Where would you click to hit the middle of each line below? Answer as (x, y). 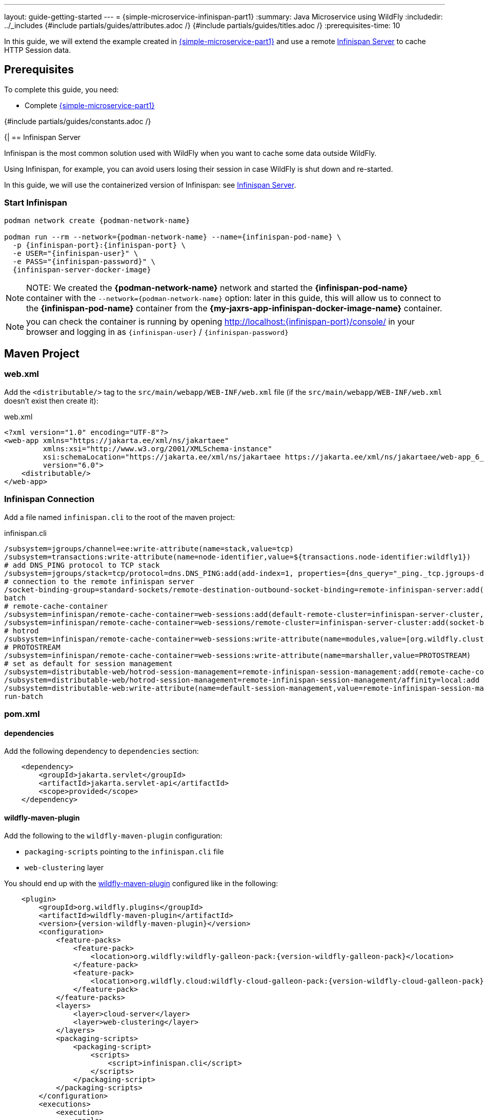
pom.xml (22, 714)
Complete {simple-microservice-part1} (90, 105)
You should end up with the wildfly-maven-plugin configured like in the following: (141, 884)
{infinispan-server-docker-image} (82, 269)
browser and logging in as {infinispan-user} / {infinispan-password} (157, 332)
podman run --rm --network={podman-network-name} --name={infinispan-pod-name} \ (173, 237)
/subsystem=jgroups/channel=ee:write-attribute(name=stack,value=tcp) (149, 548)
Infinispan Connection (49, 499)
